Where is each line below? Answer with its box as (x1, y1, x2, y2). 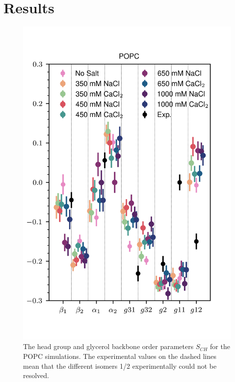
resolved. (23, 370, 50, 381)
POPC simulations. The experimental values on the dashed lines (23, 351, 216, 361)
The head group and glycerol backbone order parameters (23, 341, 194, 352)
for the (210, 341, 230, 352)
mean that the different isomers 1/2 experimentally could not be (23, 360, 217, 371)
